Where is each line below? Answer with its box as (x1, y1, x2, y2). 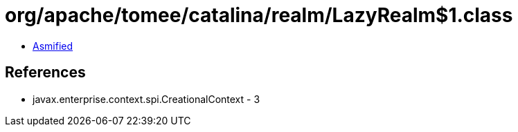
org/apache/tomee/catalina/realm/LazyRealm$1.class (5, 3, 513, 27)
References (5, 64, 86, 82)
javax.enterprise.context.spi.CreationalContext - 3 (33, 93, 260, 105)
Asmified (33, 39, 73, 52)
